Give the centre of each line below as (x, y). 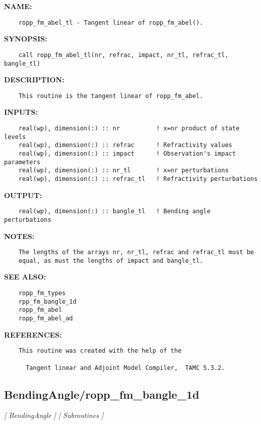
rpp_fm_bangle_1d (48, 301)
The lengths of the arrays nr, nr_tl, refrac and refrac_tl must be (136, 252)
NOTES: (19, 236)
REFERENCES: (33, 334)
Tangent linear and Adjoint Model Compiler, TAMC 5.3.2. (125, 368)
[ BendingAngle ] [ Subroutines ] (54, 415)
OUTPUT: (23, 195)
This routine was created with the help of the (100, 351)
